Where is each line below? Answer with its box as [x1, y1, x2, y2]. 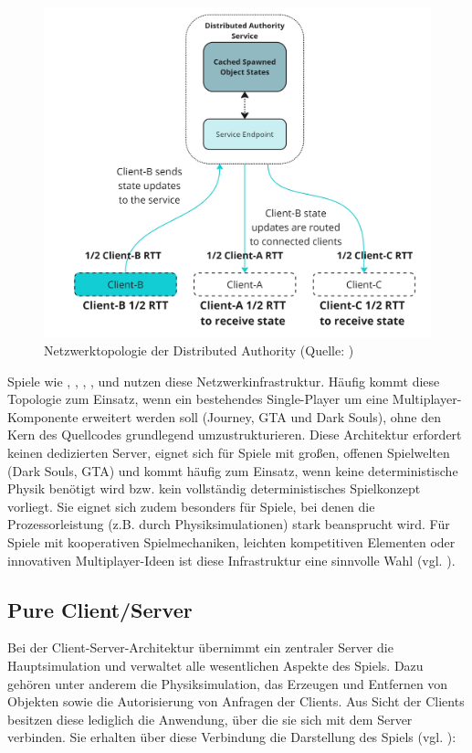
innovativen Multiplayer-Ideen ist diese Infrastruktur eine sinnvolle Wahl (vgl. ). [7, 550, 456, 569]
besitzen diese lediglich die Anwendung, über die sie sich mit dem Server [7, 709, 413, 728]
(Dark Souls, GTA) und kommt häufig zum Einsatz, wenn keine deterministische [7, 461, 458, 480]
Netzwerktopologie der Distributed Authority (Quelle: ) [44, 341, 354, 360]
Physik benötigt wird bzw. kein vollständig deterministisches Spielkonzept [7, 479, 421, 498]
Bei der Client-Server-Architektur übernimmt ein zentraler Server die [7, 638, 393, 657]
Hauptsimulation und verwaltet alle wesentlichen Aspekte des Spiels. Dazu [7, 655, 424, 674]
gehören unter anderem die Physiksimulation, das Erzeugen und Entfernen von [7, 673, 448, 693]
